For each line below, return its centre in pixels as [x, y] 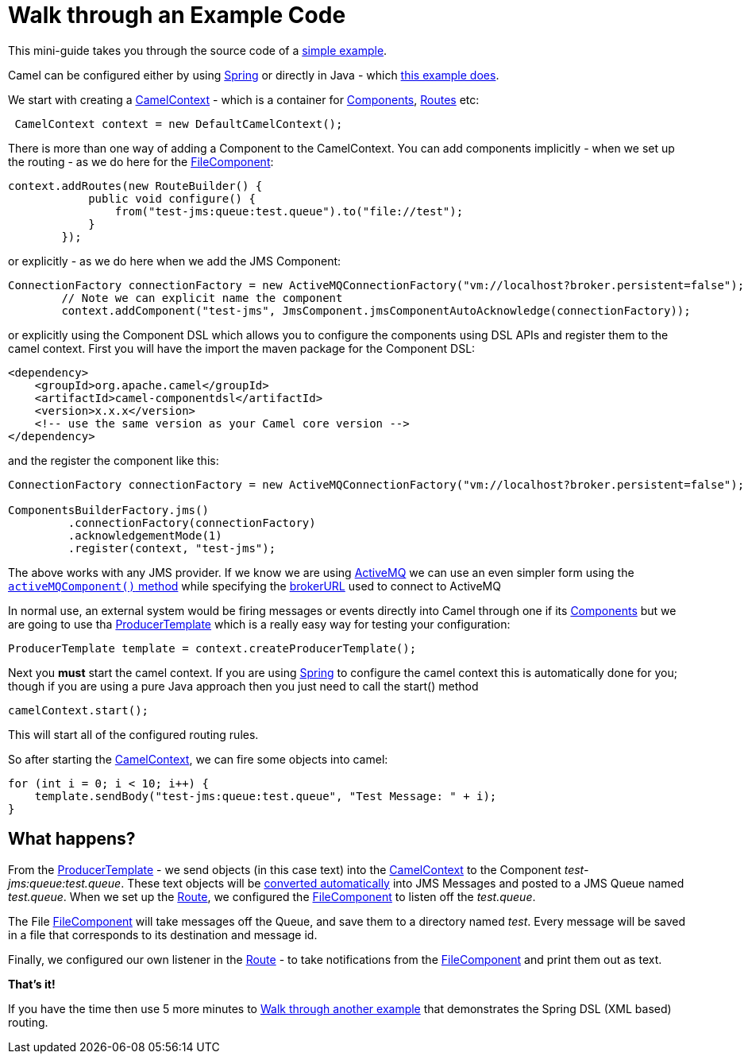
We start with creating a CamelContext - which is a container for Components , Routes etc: [244, 99]
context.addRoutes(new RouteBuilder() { [135, 186]
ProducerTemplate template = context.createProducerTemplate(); [212, 648]
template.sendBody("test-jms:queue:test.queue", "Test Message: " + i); [266, 796]
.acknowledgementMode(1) [145, 535]
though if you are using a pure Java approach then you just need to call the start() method [243, 686]
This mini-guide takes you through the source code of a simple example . [198, 50]
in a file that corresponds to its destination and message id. [163, 934]
